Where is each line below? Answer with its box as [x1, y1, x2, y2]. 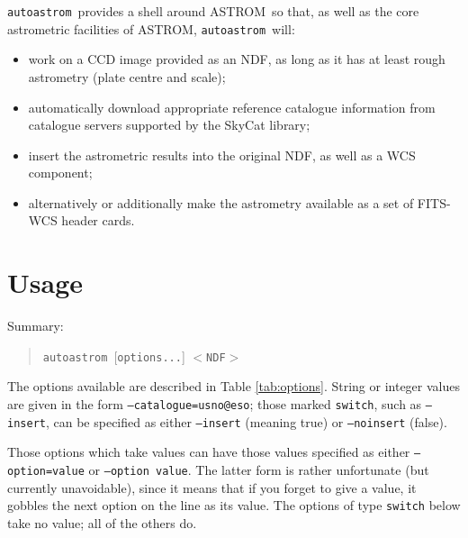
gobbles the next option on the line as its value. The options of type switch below [7, 496, 461, 515]
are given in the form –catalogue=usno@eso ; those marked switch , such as [7, 395, 422, 414]
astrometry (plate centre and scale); [28, 67, 226, 86]
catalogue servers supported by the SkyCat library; [28, 115, 310, 134]
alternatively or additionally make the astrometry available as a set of [28, 193, 414, 212]
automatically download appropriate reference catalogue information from [28, 97, 436, 116]
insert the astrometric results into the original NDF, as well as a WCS [28, 145, 416, 164]
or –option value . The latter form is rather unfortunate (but [88, 460, 429, 479]
